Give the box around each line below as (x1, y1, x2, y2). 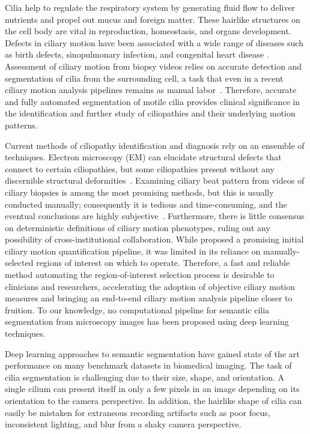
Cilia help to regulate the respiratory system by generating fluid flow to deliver (5, 1, 296, 13)
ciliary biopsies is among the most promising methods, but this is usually (5, 185, 274, 198)
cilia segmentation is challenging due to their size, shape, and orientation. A (5, 370, 285, 383)
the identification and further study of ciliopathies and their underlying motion (5, 107, 296, 119)
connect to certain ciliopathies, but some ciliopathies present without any (5, 162, 275, 175)
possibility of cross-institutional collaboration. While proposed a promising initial (5, 233, 304, 246)
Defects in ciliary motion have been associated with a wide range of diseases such (5, 36, 303, 49)
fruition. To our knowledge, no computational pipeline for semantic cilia (5, 303, 270, 316)
